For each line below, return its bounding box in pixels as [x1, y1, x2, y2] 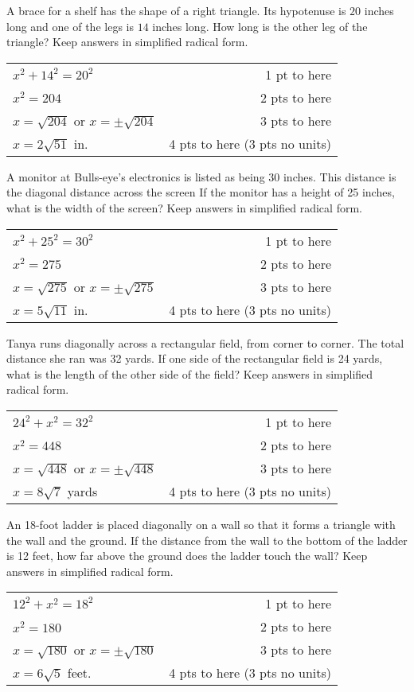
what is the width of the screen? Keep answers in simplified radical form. [6, 199, 362, 216]
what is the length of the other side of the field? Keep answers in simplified [6, 365, 373, 382]
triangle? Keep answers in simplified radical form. [6, 33, 248, 50]
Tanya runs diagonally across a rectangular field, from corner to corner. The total [6, 334, 404, 351]
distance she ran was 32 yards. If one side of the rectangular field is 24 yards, [6, 350, 383, 367]
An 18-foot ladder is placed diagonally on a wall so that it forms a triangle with [6, 515, 396, 532]
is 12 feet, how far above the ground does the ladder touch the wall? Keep [6, 547, 368, 564]
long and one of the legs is [6, 17, 134, 34]
